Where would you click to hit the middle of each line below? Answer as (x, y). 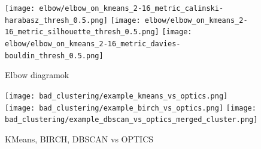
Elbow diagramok (37, 75)
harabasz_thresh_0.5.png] (56, 20)
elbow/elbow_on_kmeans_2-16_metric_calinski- (131, 8)
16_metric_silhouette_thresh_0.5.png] (82, 32)
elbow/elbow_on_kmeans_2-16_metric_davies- (93, 44)
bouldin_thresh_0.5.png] (54, 56)
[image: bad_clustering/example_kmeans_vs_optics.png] (116, 96)
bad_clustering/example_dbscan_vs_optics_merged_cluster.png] (131, 120)
